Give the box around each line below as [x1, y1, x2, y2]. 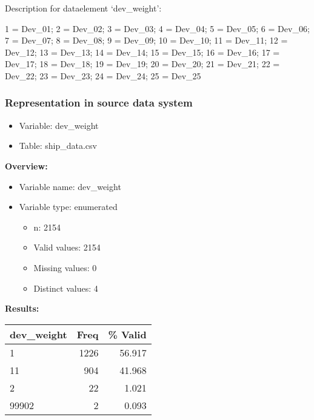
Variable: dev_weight [19, 119, 99, 131]
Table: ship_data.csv [19, 139, 97, 152]
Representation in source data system [5, 95, 193, 110]
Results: [5, 302, 39, 315]
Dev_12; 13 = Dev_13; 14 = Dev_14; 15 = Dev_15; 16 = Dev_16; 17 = [5, 45, 280, 58]
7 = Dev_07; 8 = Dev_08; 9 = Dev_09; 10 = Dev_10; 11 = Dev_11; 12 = [5, 34, 288, 47]
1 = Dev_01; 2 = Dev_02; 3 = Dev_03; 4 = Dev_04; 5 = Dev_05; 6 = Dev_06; [5, 22, 310, 34]
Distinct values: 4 [33, 281, 98, 294]
